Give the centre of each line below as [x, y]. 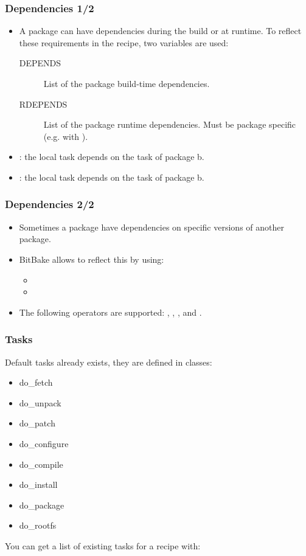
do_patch [37, 423]
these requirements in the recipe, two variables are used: [124, 42]
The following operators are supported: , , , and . [110, 312]
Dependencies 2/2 [50, 204]
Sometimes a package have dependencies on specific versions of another [151, 227]
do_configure [44, 443]
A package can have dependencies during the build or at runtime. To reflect [160, 31]
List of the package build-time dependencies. [127, 83]
